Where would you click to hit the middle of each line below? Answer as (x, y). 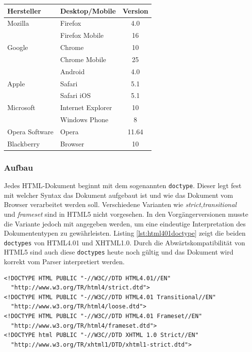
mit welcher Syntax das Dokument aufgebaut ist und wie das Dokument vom (118, 195)
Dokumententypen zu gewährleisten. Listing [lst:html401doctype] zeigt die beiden (125, 233)
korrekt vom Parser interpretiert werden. (64, 262)
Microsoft (21, 107)
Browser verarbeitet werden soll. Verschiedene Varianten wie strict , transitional (120, 204)
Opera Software (30, 131)
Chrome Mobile (83, 59)
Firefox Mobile (82, 35)
